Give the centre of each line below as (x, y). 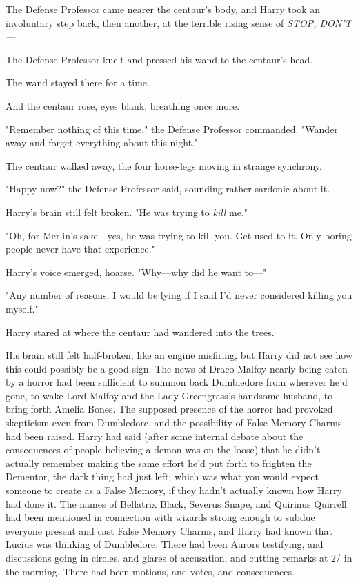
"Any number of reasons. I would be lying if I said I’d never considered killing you (179, 295)
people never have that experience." (80, 249)
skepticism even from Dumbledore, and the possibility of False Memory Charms (174, 423)
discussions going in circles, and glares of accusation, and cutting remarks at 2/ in (179, 557)
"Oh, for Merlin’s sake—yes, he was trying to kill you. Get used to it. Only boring (179, 235)
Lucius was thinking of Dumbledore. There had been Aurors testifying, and (165, 544)
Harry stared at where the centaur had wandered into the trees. (140, 332)
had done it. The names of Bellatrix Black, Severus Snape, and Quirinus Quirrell (176, 503)
